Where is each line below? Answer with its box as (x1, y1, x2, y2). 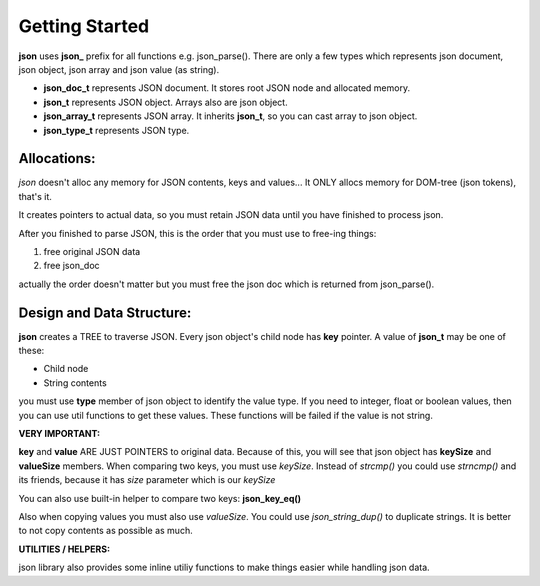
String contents (43, 376, 107, 389)
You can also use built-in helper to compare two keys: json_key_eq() (18, 492, 302, 504)
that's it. (18, 190, 52, 202)
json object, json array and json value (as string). (18, 63, 220, 75)
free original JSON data (43, 245, 141, 257)
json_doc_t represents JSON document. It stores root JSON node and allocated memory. (43, 82, 410, 94)
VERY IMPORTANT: (18, 428, 101, 439)
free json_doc (43, 260, 100, 272)
